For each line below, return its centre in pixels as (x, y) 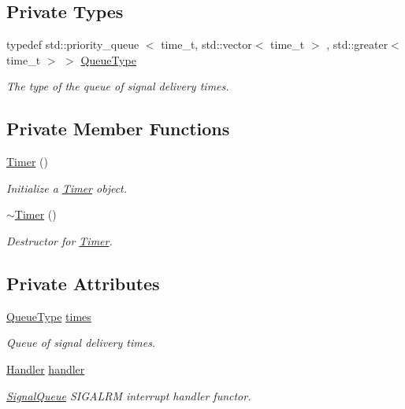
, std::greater (357, 44)
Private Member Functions (118, 129)
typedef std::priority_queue (73, 44)
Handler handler (46, 368)
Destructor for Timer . (59, 240)
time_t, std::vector (206, 44)
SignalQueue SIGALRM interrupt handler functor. (129, 395)
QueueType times (49, 316)
